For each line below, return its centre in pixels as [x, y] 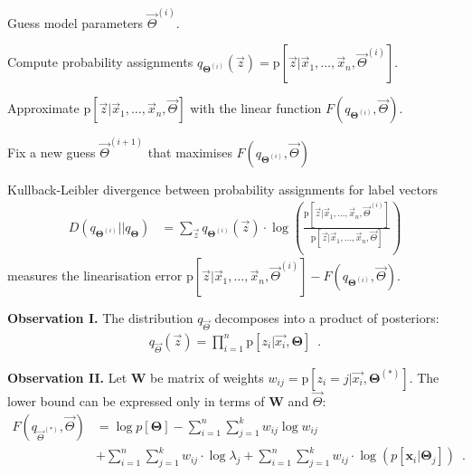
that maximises [190, 152]
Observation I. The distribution [100, 318]
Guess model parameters [76, 22]
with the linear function [256, 108]
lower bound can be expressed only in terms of [136, 400]
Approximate [43, 108]
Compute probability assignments [100, 62]
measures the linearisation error [95, 275]
